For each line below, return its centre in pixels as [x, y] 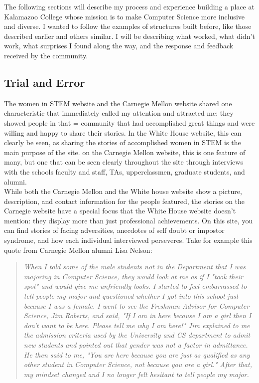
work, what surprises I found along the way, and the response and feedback [119, 46]
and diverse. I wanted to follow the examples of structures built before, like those [128, 26]
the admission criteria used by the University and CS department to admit [137, 335]
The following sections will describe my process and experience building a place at [129, 6]
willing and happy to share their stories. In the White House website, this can [123, 132]
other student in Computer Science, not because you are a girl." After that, [138, 364]
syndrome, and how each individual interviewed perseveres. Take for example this [128, 240]
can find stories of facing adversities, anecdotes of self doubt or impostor [114, 230]
